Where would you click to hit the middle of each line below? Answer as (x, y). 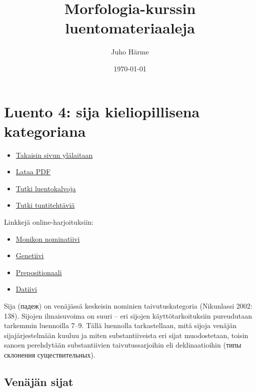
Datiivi (26, 289)
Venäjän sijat (39, 381)
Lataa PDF (33, 172)
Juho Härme (130, 52)
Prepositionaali (39, 272)
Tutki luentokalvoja (46, 188)
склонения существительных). (50, 354)
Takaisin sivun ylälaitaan (54, 155)
